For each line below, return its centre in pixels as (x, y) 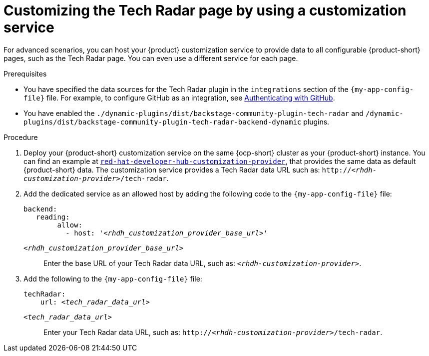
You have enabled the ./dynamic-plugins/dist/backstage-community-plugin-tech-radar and (194, 113)
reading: (53, 217)
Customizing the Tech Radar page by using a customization (205, 10)
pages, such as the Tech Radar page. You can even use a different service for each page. (151, 58)
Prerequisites (25, 73)
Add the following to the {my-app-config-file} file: (113, 278)
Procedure (21, 137)
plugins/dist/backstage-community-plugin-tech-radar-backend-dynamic (163, 122)
